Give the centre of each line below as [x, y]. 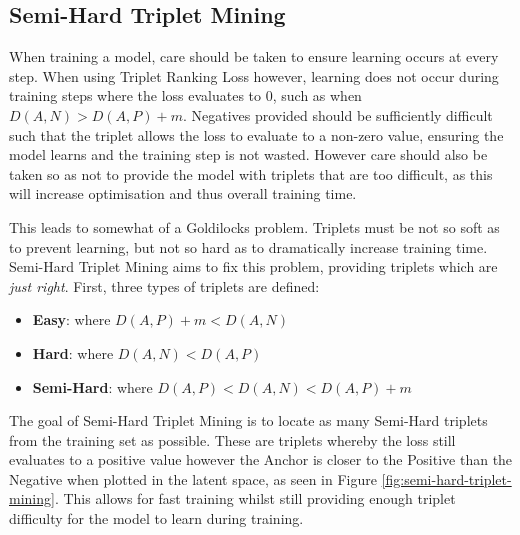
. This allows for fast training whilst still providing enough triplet [255, 498]
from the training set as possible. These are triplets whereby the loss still [232, 439]
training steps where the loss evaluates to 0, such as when [185, 95]
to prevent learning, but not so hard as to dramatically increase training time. [248, 246]
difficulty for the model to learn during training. [156, 518]
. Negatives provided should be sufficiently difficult [337, 114]
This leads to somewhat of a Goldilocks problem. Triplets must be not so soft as [254, 226]
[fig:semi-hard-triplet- [446, 478]
